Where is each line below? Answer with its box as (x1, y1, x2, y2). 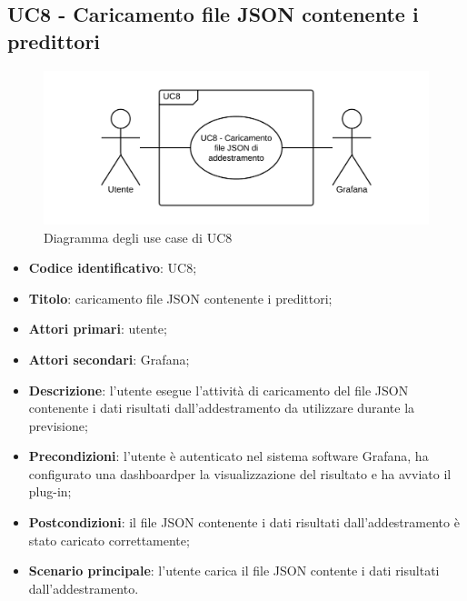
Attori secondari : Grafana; (28, 349, 190, 368)
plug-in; (28, 482, 72, 501)
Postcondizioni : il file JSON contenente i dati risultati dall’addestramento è (28, 513, 460, 532)
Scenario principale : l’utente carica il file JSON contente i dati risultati (28, 561, 440, 580)
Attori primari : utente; (28, 319, 167, 338)
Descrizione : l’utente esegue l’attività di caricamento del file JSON (28, 380, 409, 399)
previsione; (28, 416, 88, 435)
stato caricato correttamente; (28, 530, 190, 549)
